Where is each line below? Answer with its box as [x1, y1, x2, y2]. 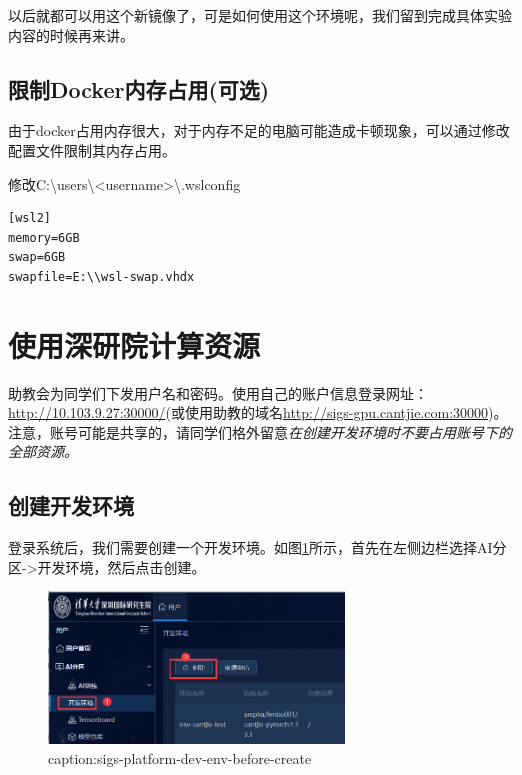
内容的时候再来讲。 [8, 24, 134, 45]
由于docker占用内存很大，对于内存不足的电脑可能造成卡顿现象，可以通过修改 [8, 120, 510, 141]
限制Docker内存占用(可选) [8, 73, 270, 104]
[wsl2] [8, 211, 51, 226]
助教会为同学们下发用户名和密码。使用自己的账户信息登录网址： [8, 382, 428, 403]
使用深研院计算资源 [8, 324, 261, 365]
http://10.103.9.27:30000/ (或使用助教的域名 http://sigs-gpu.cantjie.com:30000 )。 [8, 402, 508, 423]
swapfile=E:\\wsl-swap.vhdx [8, 269, 195, 284]
